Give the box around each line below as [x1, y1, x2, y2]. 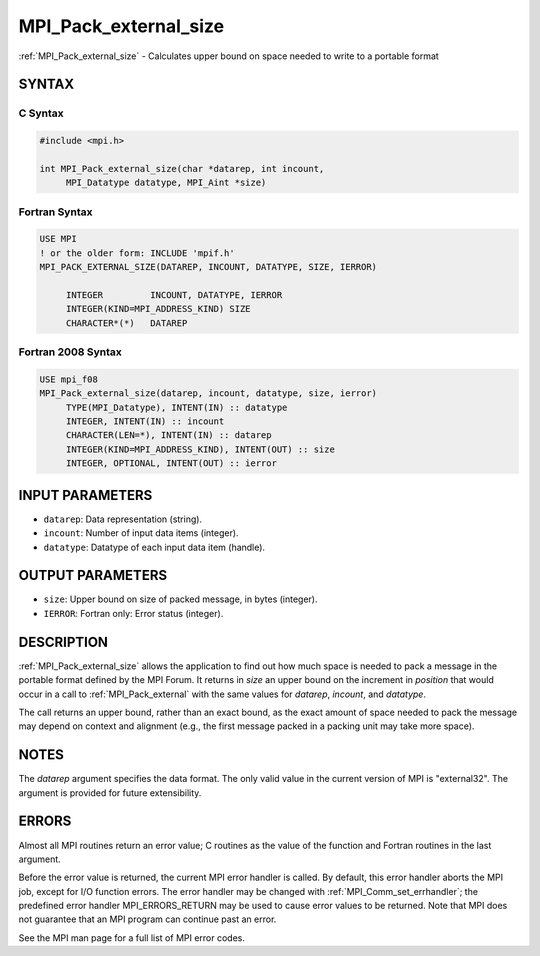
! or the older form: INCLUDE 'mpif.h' [39, 247, 235, 259]
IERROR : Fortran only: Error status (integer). [43, 607, 224, 619]
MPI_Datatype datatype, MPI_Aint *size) [65, 177, 267, 189]
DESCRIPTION [18, 633, 109, 650]
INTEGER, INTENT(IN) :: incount [65, 416, 225, 427]
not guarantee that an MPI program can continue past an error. [18, 913, 277, 925]
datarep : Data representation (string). [43, 513, 203, 525]
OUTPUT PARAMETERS [18, 567, 168, 584]
